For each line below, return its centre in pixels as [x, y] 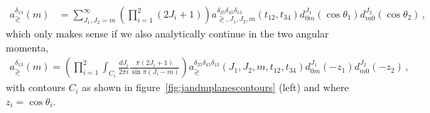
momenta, [27, 47]
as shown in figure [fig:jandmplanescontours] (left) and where [215, 87]
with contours [36, 87]
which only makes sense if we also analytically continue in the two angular [167, 34]
